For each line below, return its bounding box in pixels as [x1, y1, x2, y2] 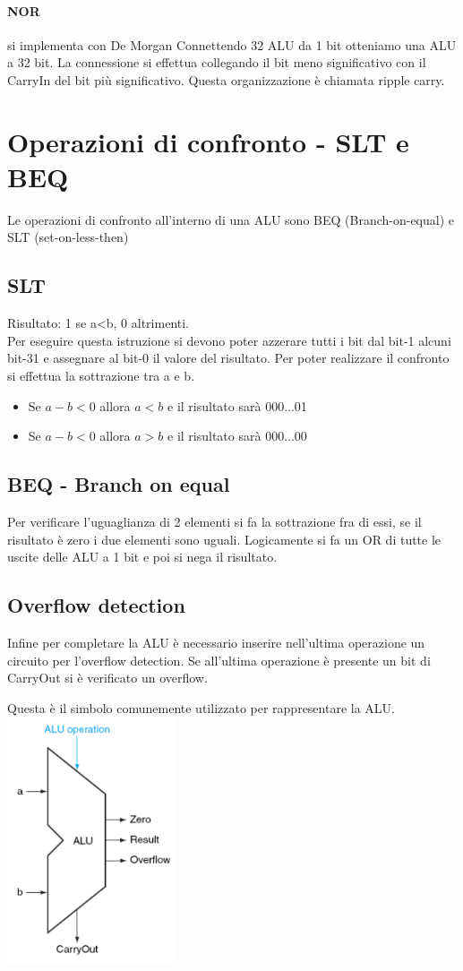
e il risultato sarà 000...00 [167, 426, 307, 445]
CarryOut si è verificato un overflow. [7, 668, 208, 687]
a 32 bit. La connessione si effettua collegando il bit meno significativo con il [7, 53, 426, 72]
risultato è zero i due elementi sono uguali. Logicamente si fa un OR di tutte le [7, 529, 442, 548]
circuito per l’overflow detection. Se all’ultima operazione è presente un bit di [7, 650, 431, 669]
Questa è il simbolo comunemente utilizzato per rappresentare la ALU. [7, 698, 395, 717]
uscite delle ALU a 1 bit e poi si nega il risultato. [7, 547, 278, 566]
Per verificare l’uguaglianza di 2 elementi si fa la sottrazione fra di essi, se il [7, 512, 422, 531]
